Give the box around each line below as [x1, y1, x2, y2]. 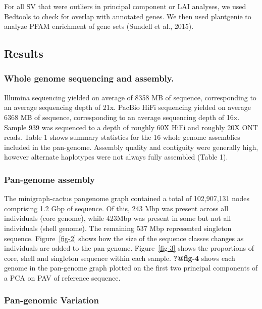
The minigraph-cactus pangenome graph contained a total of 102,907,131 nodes [4, 193, 249, 204]
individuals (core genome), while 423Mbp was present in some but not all [4, 213, 231, 223]
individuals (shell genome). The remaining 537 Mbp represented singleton [4, 222, 232, 233]
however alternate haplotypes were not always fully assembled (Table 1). [4, 151, 228, 162]
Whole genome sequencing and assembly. [4, 72, 174, 85]
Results [4, 46, 43, 61]
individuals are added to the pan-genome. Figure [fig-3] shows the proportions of [4, 243, 254, 253]
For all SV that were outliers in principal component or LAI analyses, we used [4, 1, 246, 11]
